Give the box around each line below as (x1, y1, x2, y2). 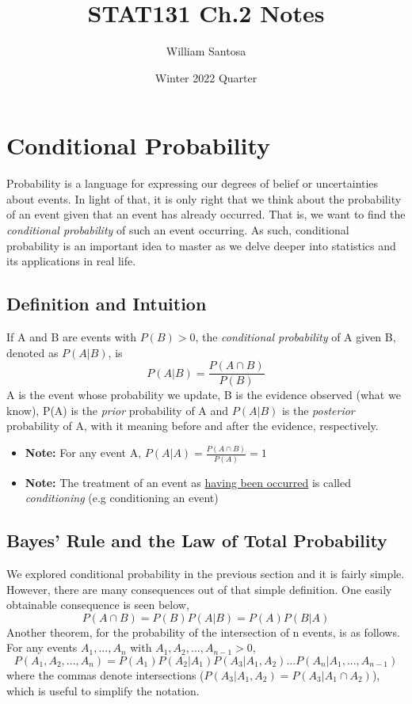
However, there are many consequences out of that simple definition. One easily (6, 580, 392, 597)
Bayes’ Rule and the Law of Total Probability (6, 528, 387, 553)
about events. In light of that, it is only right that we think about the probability (6, 190, 402, 207)
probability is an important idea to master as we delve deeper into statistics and (6, 237, 396, 253)
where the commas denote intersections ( (6, 667, 204, 683)
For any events (6, 639, 78, 656)
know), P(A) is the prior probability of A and (6, 401, 229, 418)
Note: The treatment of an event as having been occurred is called (25, 474, 351, 490)
